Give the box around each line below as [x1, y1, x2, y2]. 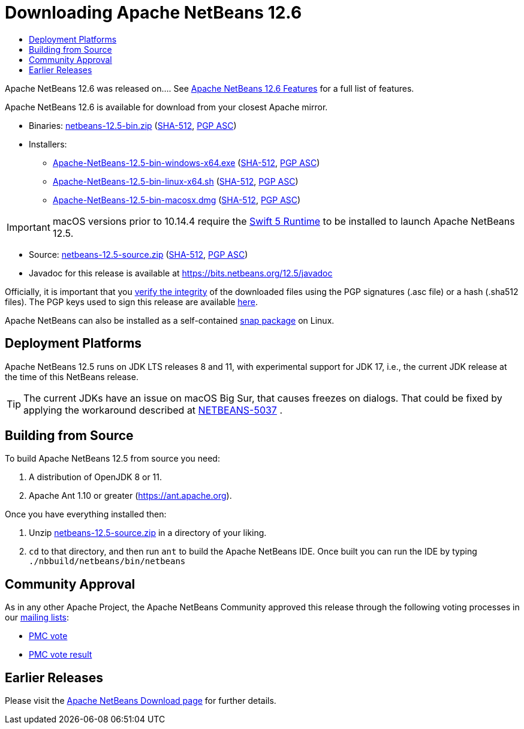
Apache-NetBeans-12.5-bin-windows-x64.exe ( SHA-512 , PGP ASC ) [53, 157, 320, 168]
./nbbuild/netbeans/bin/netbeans [29, 556, 186, 567]
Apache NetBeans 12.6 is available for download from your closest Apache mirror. [5, 101, 328, 112]
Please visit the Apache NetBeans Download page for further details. [5, 695, 276, 706]
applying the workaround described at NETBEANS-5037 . [23, 403, 283, 416]
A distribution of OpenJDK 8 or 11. [29, 472, 162, 483]
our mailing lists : [5, 612, 70, 623]
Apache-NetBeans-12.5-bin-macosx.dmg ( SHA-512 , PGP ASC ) [53, 194, 301, 205]
